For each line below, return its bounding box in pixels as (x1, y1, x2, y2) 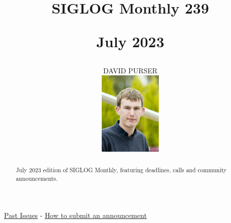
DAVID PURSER (103, 65, 158, 75)
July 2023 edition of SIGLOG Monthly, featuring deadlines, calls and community (16, 165, 227, 174)
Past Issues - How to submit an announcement (4, 210, 147, 220)
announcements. (16, 174, 58, 182)
